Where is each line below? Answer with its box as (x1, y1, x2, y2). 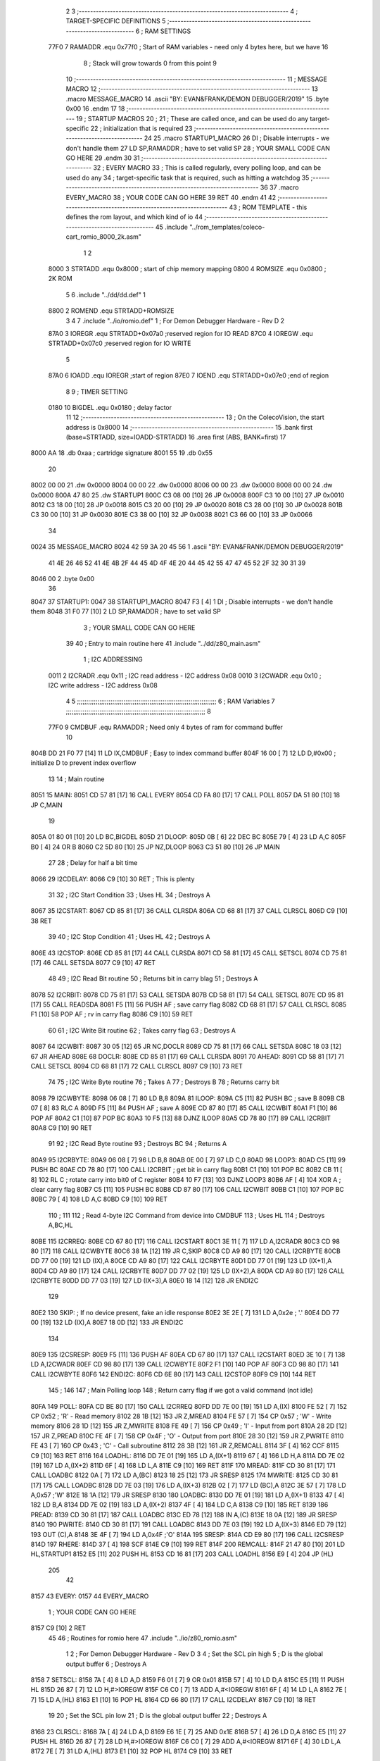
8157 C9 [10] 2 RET (30, 1624, 86, 1632)
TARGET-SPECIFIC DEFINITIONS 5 (65, 17, 166, 25)
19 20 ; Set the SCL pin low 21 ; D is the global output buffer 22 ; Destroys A (48, 1712, 267, 1720)
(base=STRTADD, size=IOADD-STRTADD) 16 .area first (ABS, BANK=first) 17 (65, 433, 286, 442)
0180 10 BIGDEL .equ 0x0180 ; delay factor (48, 403, 172, 411)
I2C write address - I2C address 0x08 (48, 681, 158, 690)
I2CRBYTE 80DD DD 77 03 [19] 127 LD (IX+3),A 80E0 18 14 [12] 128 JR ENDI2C (30, 1276, 259, 1285)
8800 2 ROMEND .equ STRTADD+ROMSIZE (48, 306, 175, 315)
